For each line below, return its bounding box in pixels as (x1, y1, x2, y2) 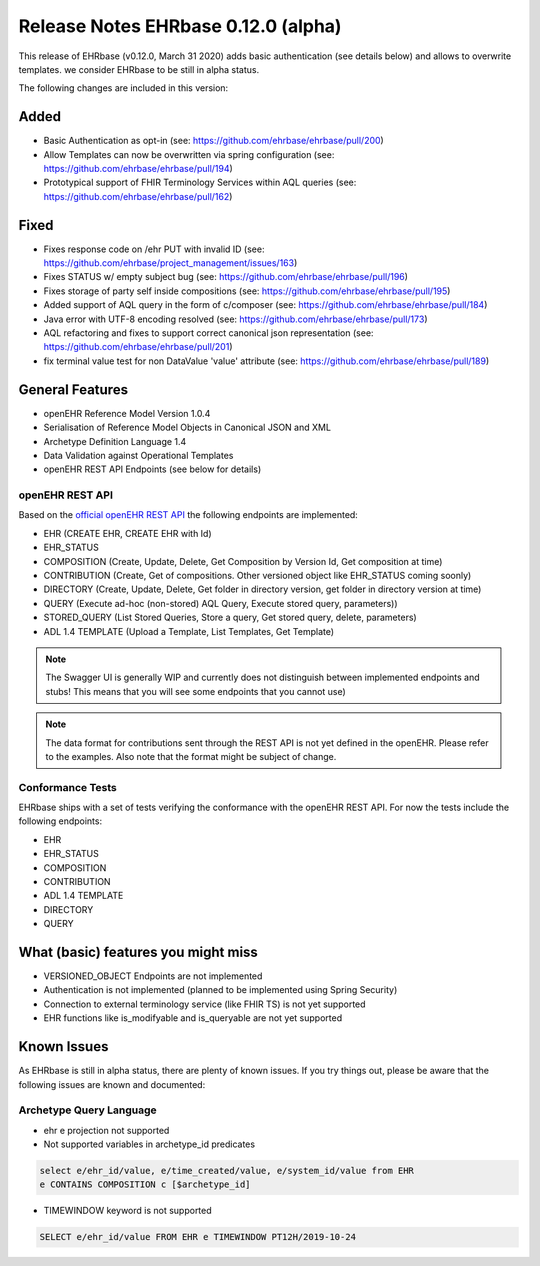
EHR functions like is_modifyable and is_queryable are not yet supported (43, 1012, 343, 1024)
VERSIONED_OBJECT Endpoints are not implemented (43, 970, 263, 982)
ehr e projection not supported (43, 1124, 170, 1136)
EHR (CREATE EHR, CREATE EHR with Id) (43, 527, 212, 539)
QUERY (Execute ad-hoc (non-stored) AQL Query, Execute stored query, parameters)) (43, 597, 399, 609)
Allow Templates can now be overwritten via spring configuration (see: (43, 148, 335, 160)
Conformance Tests (18, 780, 117, 794)
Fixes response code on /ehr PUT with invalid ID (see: (43, 243, 265, 255)
